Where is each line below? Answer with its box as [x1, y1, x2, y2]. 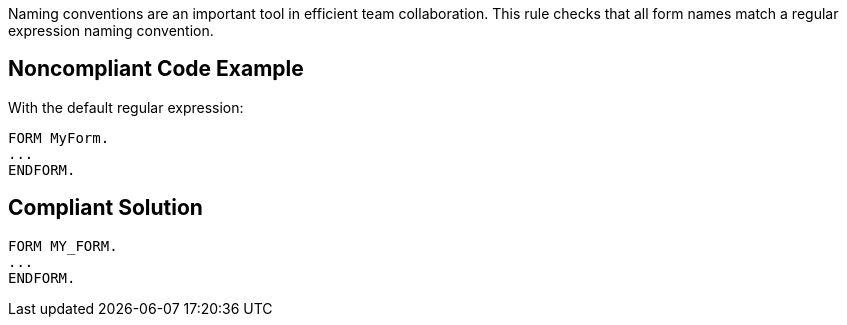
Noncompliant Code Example [8, 56, 304, 82]
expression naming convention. [8, 22, 214, 39]
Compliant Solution [8, 195, 203, 221]
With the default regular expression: [8, 98, 244, 116]
